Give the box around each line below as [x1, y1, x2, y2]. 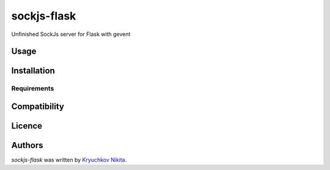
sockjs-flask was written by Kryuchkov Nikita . [11, 156, 127, 164]
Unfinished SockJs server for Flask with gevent [11, 30, 131, 38]
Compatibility [11, 101, 64, 112]
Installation [11, 66, 55, 76]
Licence [11, 121, 43, 131]
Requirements [11, 84, 54, 93]
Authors [11, 140, 43, 151]
